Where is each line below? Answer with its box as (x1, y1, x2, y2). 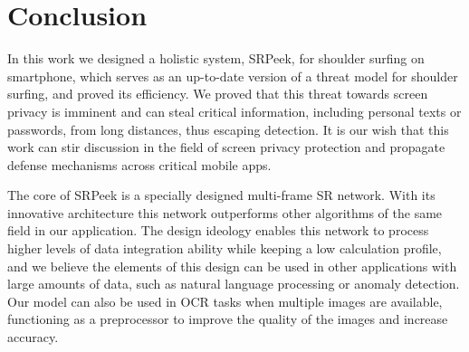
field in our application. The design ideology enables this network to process (7, 221, 429, 240)
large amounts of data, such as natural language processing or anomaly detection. (7, 274, 460, 293)
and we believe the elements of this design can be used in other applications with (7, 256, 457, 275)
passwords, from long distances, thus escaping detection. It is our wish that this (7, 119, 449, 138)
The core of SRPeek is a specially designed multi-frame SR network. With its (7, 186, 435, 205)
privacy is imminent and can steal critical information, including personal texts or (7, 101, 462, 120)
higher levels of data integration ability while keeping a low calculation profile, (7, 239, 442, 258)
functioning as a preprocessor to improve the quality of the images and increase (7, 309, 448, 328)
